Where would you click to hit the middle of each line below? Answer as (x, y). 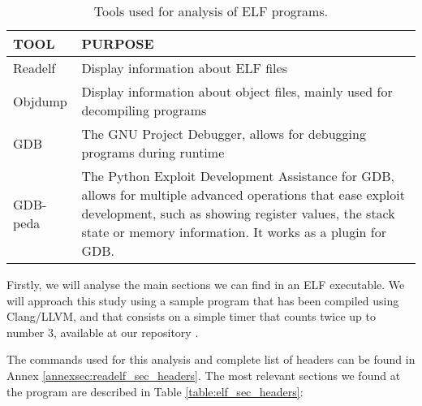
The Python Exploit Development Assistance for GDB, (238, 176)
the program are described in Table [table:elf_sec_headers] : (155, 391)
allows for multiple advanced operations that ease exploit (243, 194)
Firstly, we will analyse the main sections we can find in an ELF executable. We (206, 284)
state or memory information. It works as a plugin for (234, 232)
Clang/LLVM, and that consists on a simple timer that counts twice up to (192, 316)
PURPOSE (118, 43)
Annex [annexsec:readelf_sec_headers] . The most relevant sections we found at (204, 375)
